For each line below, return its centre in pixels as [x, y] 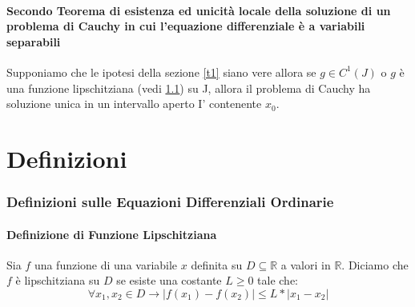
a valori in [306, 264]
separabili [34, 41]
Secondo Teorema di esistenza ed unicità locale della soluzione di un [199, 10]
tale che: [278, 280]
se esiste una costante [169, 280]
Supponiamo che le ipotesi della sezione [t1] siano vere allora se [161, 72]
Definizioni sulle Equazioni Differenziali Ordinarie [170, 202]
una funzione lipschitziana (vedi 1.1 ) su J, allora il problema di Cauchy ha [189, 88]
